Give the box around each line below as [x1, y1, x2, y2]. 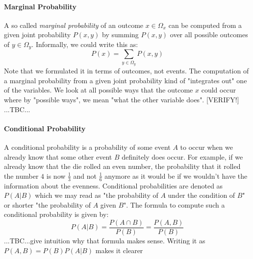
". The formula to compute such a [124, 199, 225, 210]
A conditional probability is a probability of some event [4, 141, 171, 152]
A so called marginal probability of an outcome [4, 20, 144, 30]
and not [73, 170, 97, 181]
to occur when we [180, 141, 233, 152]
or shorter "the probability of [4, 199, 91, 210]
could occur [201, 85, 236, 95]
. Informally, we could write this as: [31, 39, 138, 49]
